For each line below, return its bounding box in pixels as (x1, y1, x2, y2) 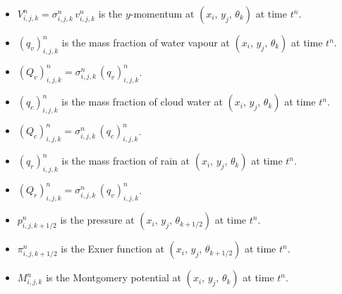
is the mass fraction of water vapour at (61, 35, 230, 49)
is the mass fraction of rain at (61, 153, 190, 168)
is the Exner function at (61, 241, 164, 256)
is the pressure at (60, 212, 135, 227)
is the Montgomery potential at (46, 270, 182, 285)
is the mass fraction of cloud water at (61, 94, 223, 109)
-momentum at (130, 6, 195, 20)
